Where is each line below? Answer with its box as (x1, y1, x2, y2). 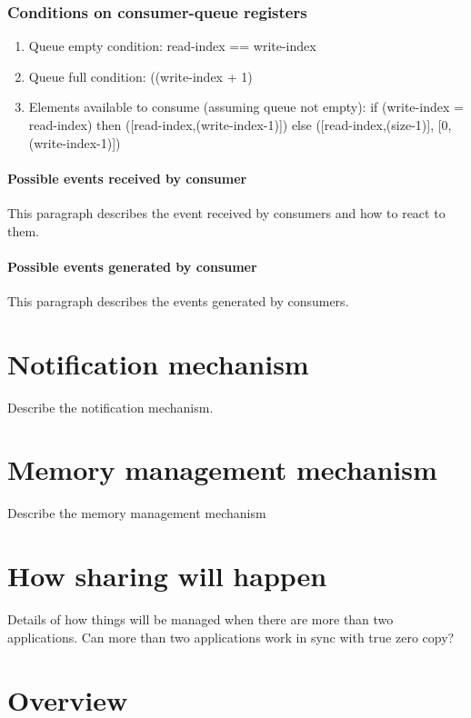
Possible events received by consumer (7, 168, 247, 187)
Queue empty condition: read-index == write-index (28, 36, 316, 55)
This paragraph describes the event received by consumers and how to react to (7, 203, 446, 222)
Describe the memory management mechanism (7, 504, 266, 523)
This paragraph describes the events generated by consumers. (7, 291, 349, 310)
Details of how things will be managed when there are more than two (7, 610, 394, 629)
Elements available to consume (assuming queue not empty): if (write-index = (28, 97, 464, 116)
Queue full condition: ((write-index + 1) (28, 66, 253, 85)
